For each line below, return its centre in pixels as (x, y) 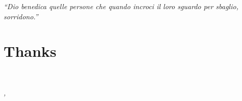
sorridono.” (21, 16)
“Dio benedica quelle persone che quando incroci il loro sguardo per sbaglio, (121, 6)
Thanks (30, 51)
